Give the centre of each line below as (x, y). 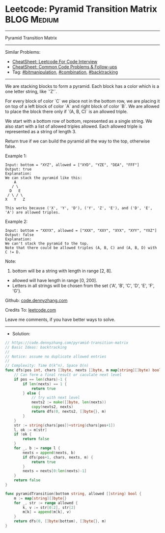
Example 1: (16, 156)
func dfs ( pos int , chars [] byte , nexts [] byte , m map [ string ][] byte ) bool (83, 370)
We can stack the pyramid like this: (44, 178)
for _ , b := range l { (37, 448)
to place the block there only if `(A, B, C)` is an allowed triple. (67, 111)
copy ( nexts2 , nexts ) (52, 407)
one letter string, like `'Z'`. (31, 91)
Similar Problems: (23, 52)
